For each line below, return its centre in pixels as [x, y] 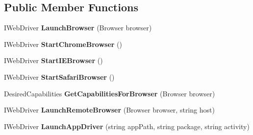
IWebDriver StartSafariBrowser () [59, 77]
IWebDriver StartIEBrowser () [53, 60]
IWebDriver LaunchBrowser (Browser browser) [78, 28]
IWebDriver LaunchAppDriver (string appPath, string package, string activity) [127, 126]
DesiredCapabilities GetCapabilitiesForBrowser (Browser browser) [110, 93]
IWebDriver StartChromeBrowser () [63, 44]
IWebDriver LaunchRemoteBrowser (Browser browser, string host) [109, 110]
